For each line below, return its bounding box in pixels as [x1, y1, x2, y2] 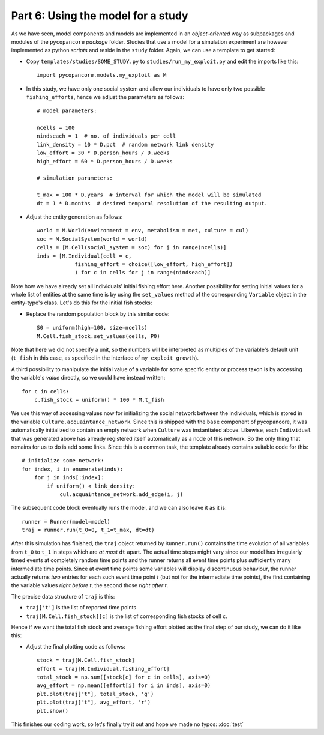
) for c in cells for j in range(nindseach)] [74, 269, 211, 276]
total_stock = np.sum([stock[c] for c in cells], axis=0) [37, 673, 211, 680]
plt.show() [37, 707, 69, 714]
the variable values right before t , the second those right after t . [11, 582, 169, 589]
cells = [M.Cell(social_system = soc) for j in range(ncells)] [37, 244, 227, 251]
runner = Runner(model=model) [22, 518, 111, 525]
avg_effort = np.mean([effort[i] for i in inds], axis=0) [37, 682, 211, 689]
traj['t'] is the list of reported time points [26, 604, 137, 611]
